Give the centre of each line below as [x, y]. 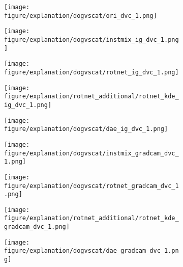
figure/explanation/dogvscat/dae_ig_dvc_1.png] [86, 129]
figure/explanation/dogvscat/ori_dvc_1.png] [81, 16]
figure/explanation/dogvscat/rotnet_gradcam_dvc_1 [91, 186]
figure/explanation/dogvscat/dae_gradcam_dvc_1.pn [91, 251]
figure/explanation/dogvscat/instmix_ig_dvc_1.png [91, 39]
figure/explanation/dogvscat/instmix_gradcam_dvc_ [91, 153]
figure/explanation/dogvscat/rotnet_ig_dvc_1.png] [91, 72]
